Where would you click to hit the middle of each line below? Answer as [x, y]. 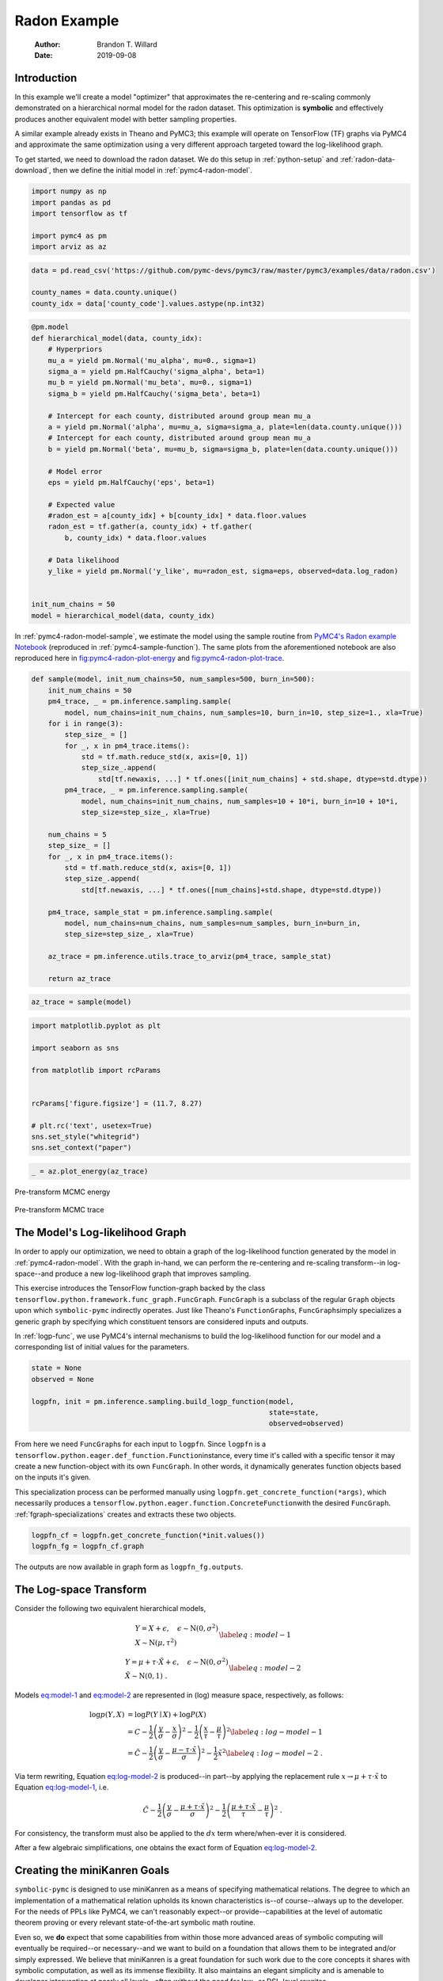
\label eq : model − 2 [265, 1668]
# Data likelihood [83, 560]
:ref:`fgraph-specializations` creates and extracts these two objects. [125, 1514]
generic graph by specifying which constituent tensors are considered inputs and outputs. [161, 1321]
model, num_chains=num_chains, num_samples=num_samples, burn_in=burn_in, [213, 923]
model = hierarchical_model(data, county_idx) [123, 615]
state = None [57, 1368]
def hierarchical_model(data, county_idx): [117, 338]
